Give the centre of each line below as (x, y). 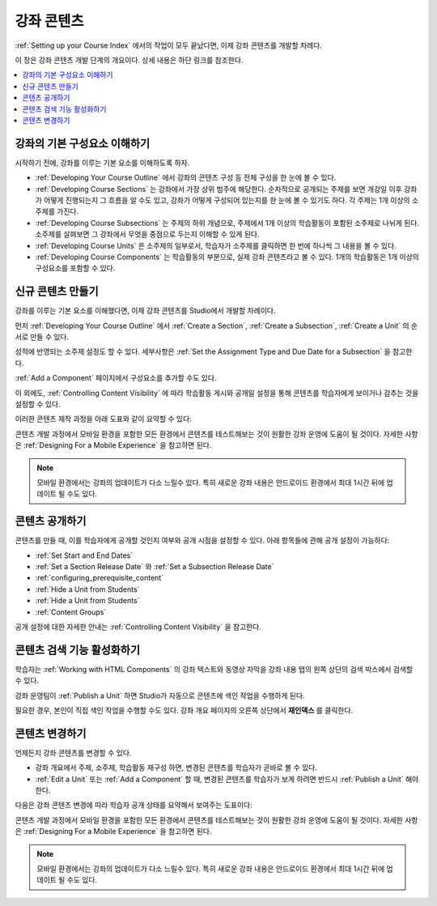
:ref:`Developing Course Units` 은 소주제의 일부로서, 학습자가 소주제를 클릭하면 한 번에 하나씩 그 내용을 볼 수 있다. (216, 245)
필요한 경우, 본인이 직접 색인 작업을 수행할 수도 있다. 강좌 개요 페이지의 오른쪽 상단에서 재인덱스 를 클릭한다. (184, 710)
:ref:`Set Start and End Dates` (84, 555)
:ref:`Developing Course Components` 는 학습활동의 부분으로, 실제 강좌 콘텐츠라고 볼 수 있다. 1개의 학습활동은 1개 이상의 (227, 257)
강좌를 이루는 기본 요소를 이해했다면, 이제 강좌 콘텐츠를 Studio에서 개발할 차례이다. (145, 311)
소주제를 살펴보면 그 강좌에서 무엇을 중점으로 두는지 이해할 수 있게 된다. (147, 234)
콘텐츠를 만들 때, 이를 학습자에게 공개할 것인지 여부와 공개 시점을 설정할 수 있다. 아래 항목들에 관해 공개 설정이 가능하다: (202, 540)
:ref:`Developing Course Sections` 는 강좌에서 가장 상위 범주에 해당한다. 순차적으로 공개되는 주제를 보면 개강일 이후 (218, 189)
